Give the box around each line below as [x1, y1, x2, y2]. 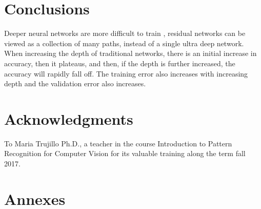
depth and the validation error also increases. [4, 78, 146, 89]
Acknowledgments [4, 108, 133, 129]
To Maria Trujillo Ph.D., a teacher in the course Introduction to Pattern [4, 138, 232, 148]
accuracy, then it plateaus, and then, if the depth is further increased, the [4, 58, 235, 68]
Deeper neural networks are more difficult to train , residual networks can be [4, 28, 246, 39]
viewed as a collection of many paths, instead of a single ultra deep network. [4, 37, 244, 48]
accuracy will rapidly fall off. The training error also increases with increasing [4, 68, 248, 79]
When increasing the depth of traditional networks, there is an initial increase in [4, 48, 257, 59]
